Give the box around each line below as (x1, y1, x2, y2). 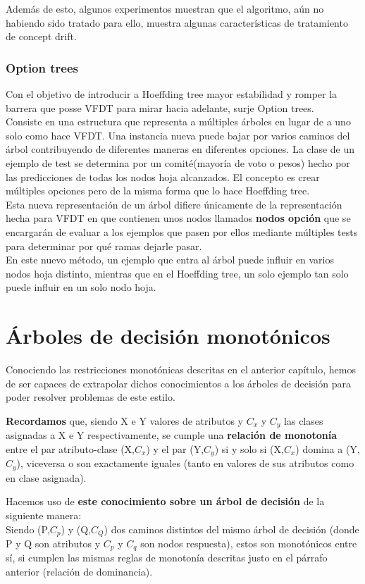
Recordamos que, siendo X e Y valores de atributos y (6, 413, 244, 428)
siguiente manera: (6, 507, 82, 522)
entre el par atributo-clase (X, (6, 441, 135, 456)
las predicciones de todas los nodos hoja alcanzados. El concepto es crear (6, 169, 320, 184)
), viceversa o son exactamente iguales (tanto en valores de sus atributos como (16, 456, 354, 471)
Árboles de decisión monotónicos (6, 321, 330, 350)
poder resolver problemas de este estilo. (6, 390, 175, 404)
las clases (284, 413, 323, 428)
